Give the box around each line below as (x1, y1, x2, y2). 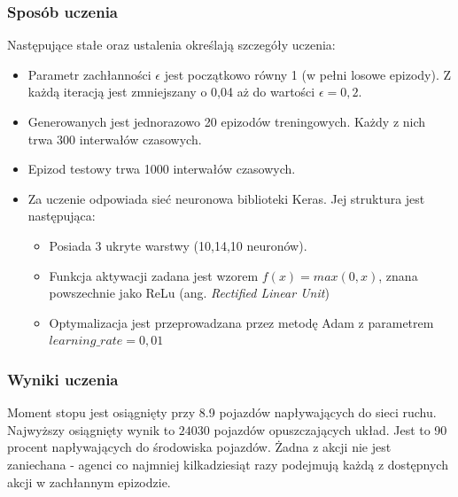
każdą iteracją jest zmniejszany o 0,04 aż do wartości (27, 82, 315, 101)
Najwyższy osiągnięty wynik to (7, 420, 175, 439)
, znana (378, 266, 418, 284)
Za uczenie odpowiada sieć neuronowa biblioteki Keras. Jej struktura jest (27, 189, 425, 207)
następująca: (27, 206, 96, 225)
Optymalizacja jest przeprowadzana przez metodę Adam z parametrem (49, 313, 434, 331)
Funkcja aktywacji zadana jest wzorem (49, 266, 259, 284)
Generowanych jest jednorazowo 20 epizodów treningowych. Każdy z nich (27, 113, 426, 130)
